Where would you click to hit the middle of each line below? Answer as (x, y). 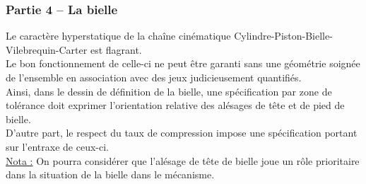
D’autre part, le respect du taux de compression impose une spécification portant (182, 133)
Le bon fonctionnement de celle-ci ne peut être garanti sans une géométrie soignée (183, 63)
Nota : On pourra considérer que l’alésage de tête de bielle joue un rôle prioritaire (183, 160)
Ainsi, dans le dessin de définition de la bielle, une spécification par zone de (169, 91)
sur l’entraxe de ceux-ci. (57, 146)
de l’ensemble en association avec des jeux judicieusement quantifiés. (154, 77)
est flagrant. (116, 49)
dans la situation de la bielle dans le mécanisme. (110, 174)
